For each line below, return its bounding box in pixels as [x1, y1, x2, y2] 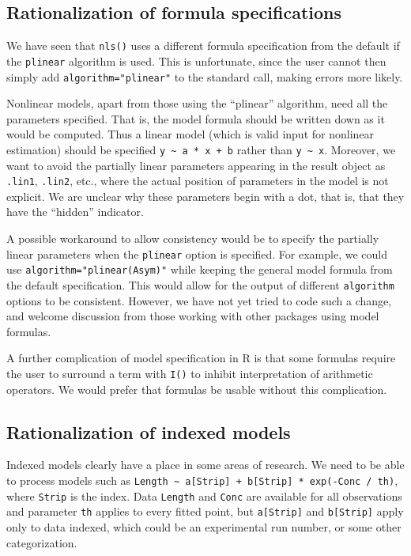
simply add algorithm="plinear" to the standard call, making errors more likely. [6, 68, 403, 85]
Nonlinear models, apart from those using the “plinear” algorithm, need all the [6, 95, 388, 112]
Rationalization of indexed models [6, 419, 291, 444]
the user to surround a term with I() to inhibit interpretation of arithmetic [6, 365, 373, 381]
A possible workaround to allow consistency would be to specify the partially [6, 230, 379, 247]
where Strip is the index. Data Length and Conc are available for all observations [6, 487, 402, 504]
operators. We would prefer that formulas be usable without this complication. [6, 380, 387, 397]
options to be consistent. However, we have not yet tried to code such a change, [6, 292, 392, 308]
